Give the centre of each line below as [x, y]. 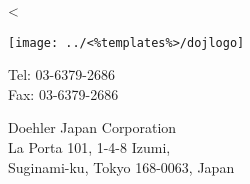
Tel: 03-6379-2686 [61, 74]
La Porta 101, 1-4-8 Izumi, [89, 147]
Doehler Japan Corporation [92, 127]
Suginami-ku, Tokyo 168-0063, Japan [121, 166]
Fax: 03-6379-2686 [63, 93]
